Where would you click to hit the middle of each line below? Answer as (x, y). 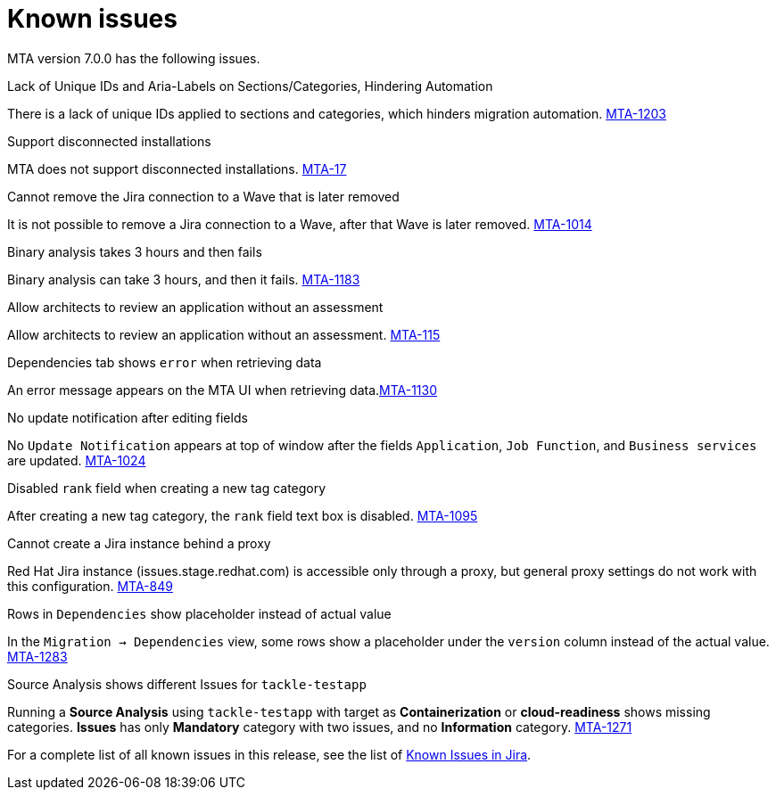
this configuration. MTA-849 (90, 586)
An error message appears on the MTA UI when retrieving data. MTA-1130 (223, 390)
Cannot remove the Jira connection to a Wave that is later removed (203, 196)
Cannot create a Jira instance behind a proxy (139, 543)
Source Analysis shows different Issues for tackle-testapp (187, 684)
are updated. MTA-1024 (77, 460)
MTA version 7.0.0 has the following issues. (134, 58)
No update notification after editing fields (128, 417)
